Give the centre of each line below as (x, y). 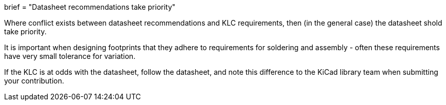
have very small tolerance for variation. (70, 56)
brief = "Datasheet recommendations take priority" (90, 7)
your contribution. (34, 81)
